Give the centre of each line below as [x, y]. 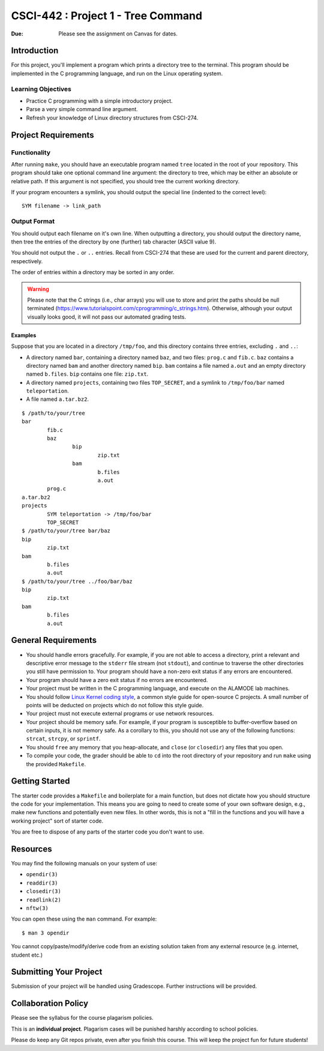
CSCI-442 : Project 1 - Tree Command [107, 16]
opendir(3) [42, 875]
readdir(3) [42, 883]
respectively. [27, 261]
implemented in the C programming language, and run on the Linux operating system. [117, 73]
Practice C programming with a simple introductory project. [100, 101]
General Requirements [54, 640]
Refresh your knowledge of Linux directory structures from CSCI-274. [112, 118]
